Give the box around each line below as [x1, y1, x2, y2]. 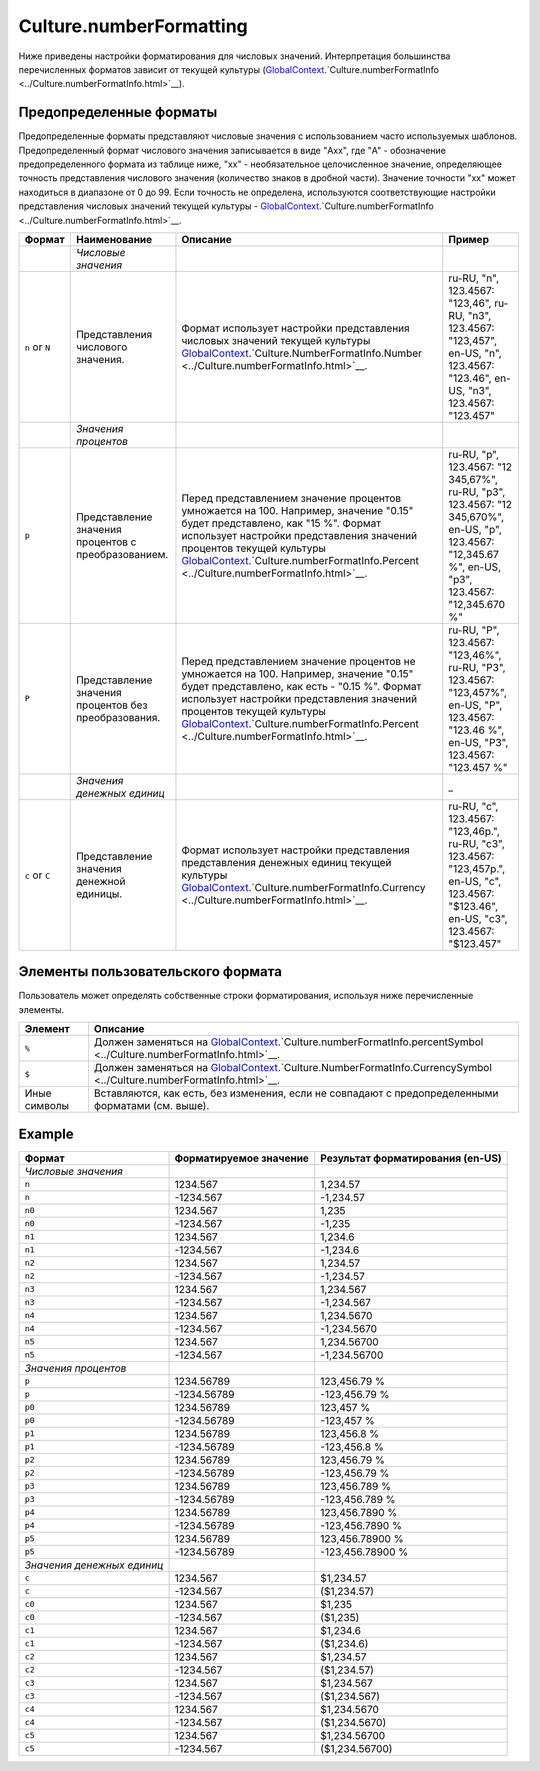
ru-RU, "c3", [448, 836, 505, 850]
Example [18, 1125, 74, 1142]
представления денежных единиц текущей [181, 855, 392, 869]
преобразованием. [75, 547, 169, 561]
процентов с [75, 535, 137, 549]
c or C [24, 868, 51, 882]
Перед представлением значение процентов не [181, 654, 416, 668]
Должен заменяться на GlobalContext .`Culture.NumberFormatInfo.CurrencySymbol [93, 1061, 492, 1075]
